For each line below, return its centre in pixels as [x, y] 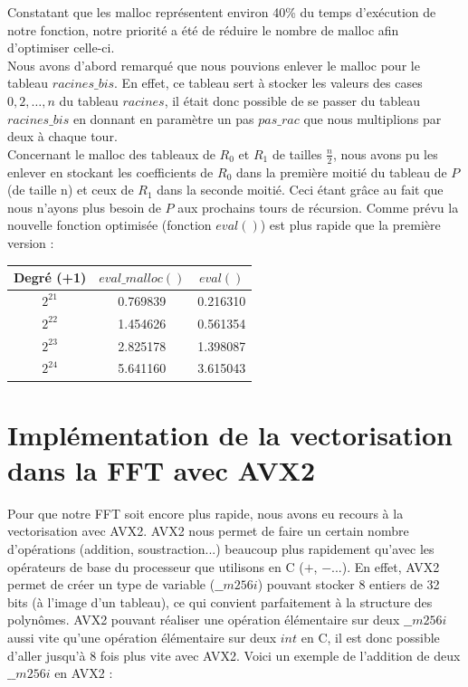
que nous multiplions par [372, 118]
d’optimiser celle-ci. [61, 48]
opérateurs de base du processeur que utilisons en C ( [156, 566]
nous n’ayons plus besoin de [84, 207]
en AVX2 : [84, 673]
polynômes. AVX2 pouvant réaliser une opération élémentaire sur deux [204, 620]
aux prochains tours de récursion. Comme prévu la [318, 207]
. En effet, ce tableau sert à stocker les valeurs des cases [268, 83]
